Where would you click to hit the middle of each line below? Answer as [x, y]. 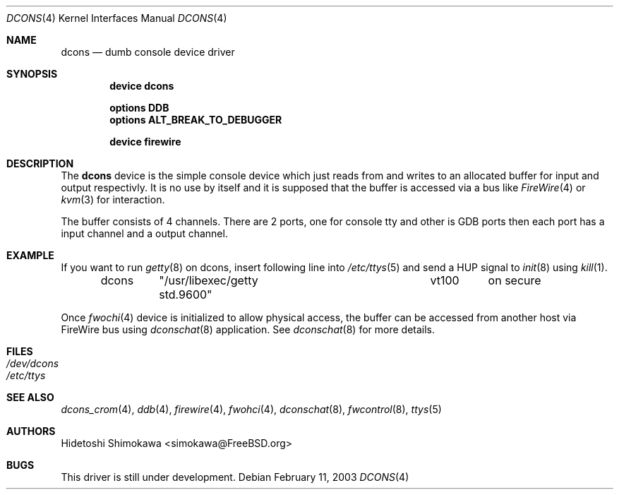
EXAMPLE [30, 255]
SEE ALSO [30, 397]
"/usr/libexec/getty [209, 280]
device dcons [142, 86]
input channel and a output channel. [144, 233]
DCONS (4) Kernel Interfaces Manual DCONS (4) [117, 18]
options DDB [139, 108]
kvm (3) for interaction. [113, 199]
